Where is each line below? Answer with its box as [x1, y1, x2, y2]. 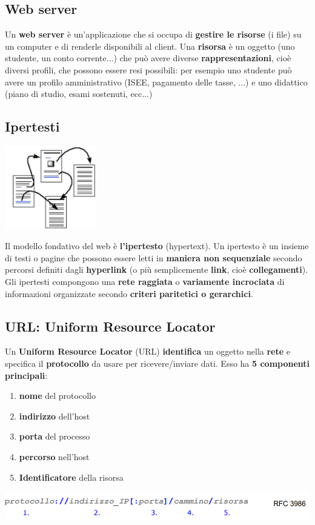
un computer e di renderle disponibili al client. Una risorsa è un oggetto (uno [5, 39, 295, 52]
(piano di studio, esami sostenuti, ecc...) [5, 87, 153, 100]
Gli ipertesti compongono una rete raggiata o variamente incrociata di [5, 275, 285, 288]
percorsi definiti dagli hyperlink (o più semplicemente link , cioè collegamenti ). [5, 263, 308, 276]
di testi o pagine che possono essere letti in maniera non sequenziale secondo [5, 251, 302, 264]
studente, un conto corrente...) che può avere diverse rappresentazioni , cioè [5, 52, 291, 64]
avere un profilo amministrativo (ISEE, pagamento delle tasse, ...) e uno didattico [5, 75, 308, 88]
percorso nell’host [19, 450, 90, 463]
